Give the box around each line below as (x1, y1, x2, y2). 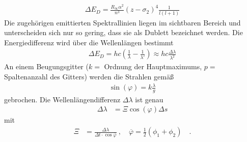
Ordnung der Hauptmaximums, (104, 61, 202, 72)
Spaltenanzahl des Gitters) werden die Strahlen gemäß (4, 71, 174, 81)
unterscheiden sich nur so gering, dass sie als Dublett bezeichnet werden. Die (4, 27, 243, 38)
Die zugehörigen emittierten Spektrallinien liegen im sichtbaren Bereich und (4, 17, 241, 27)
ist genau (135, 94, 163, 104)
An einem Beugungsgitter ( (4, 61, 89, 72)
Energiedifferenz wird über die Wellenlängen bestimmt (4, 37, 174, 47)
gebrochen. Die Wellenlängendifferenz (4, 94, 121, 104)
